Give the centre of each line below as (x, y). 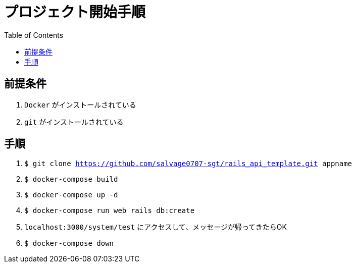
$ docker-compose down (69, 244)
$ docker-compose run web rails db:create (110, 211)
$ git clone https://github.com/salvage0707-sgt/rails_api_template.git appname (188, 164)
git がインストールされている (74, 122)
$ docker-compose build (71, 179)
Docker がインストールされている (80, 104)
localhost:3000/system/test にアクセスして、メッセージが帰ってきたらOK (156, 227)
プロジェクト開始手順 (75, 12)
